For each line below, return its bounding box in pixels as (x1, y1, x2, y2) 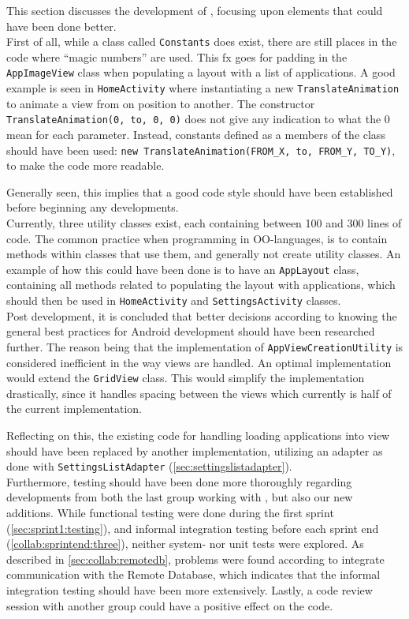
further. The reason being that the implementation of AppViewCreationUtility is (6, 338, 403, 355)
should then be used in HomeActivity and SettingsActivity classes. (6, 292, 341, 309)
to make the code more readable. (6, 157, 165, 174)
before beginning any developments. (6, 199, 179, 216)
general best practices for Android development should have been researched (6, 323, 375, 340)
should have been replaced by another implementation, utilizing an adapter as (6, 442, 383, 459)
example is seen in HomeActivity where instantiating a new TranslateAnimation (6, 80, 400, 96)
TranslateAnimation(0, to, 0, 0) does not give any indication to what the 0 (6, 111, 390, 127)
